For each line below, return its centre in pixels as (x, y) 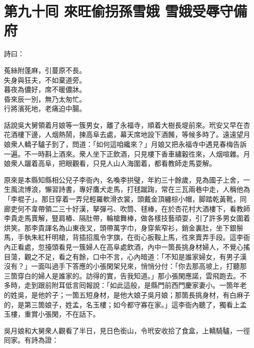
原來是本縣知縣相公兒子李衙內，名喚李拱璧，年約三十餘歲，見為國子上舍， (124, 179)
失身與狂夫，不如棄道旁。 (45, 80)
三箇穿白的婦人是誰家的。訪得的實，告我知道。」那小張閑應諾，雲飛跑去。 (122, 275)
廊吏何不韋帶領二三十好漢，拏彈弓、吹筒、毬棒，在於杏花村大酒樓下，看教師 (127, 208)
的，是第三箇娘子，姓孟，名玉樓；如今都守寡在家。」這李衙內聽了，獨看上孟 (125, 304)
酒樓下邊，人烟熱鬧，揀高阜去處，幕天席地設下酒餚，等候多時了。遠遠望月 (130, 134)
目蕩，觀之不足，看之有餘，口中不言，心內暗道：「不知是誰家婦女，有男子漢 (125, 256)
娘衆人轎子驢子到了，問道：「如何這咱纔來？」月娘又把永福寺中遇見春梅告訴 (125, 144)
